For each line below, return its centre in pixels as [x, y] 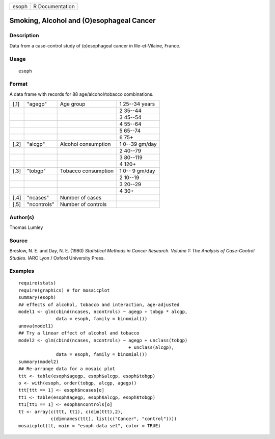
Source [19, 241]
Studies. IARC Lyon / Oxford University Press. [57, 258]
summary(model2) [39, 361]
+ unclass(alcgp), [151, 347]
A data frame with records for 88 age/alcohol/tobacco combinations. [81, 94]
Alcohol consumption [85, 144]
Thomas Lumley [26, 227]
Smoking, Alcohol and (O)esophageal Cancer [82, 21]
